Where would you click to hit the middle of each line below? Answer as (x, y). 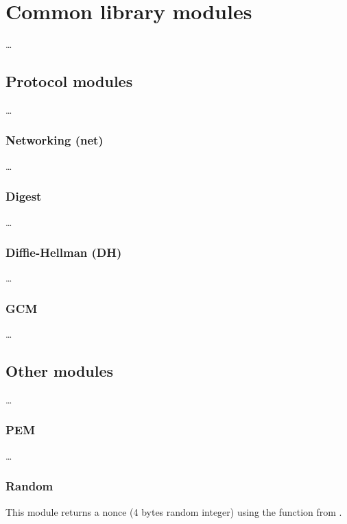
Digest (24, 196)
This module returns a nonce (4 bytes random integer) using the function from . (174, 511)
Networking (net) (55, 140)
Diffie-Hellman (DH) (64, 252)
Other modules (60, 371)
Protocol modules (69, 81)
